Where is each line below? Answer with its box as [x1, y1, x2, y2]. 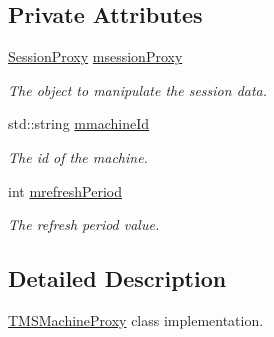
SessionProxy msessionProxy [8, 46, 183, 67]
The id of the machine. [8, 146, 148, 167]
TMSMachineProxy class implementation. [8, 309, 264, 330]
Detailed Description [8, 263, 227, 294]
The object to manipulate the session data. [8, 79, 268, 100]
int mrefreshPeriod [8, 180, 122, 201]
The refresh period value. [8, 214, 160, 235]
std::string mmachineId [8, 113, 149, 134]
